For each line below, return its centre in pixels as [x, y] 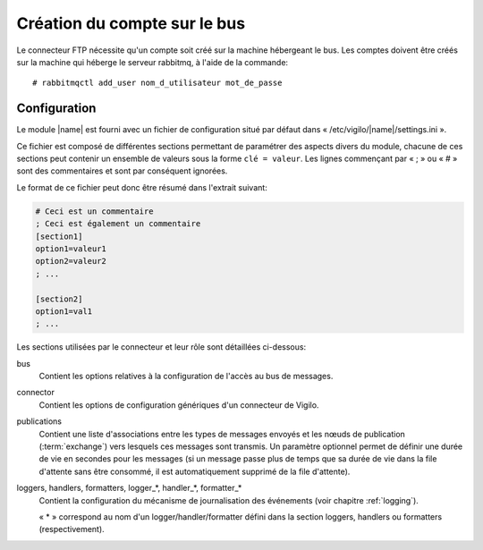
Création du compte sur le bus [131, 23]
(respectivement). [72, 529]
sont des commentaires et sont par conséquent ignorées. [122, 171]
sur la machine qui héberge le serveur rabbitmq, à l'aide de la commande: [153, 62]
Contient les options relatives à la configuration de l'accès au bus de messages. [186, 377]
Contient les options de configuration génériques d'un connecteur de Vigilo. [179, 405]
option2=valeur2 [71, 261]
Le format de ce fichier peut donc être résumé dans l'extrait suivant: [142, 187]
